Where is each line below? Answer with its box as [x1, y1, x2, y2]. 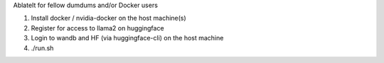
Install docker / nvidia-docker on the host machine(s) [31, 14, 186, 23]
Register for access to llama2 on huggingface [31, 23, 164, 32]
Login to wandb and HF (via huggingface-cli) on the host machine [31, 34, 224, 42]
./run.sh [31, 43, 54, 52]
